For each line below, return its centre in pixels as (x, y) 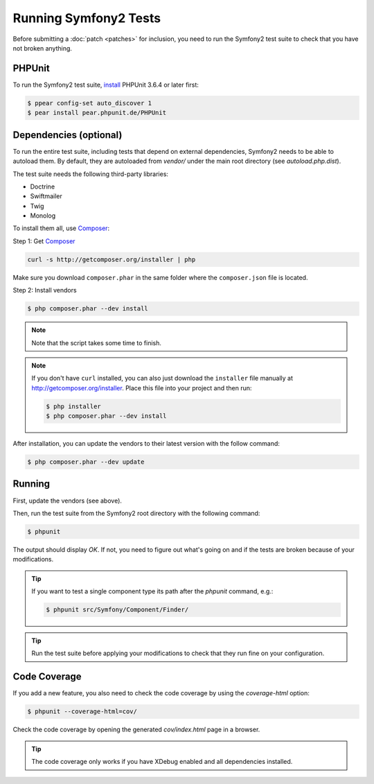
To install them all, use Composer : (61, 228)
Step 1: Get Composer (44, 241)
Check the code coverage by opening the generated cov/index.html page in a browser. (136, 730)
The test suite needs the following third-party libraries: (91, 174)
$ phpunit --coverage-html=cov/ (82, 712)
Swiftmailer (46, 196)
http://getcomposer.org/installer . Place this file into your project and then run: (142, 387)
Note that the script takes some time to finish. (97, 342)
